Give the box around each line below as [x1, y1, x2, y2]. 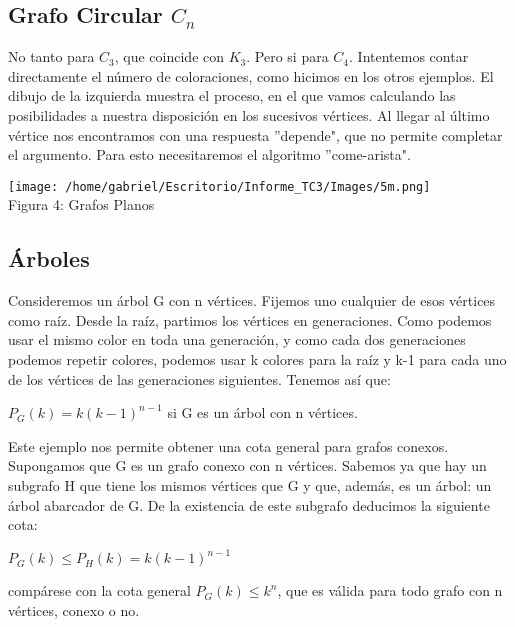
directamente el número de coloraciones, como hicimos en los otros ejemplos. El [8, 65, 494, 86]
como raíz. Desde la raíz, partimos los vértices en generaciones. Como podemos [8, 309, 492, 330]
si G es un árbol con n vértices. [167, 402, 358, 423]
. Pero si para [246, 46, 329, 67]
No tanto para [8, 46, 95, 67]
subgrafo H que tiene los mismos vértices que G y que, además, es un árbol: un [8, 474, 492, 495]
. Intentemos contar [349, 46, 469, 67]
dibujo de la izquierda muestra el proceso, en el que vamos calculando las [8, 85, 456, 106]
